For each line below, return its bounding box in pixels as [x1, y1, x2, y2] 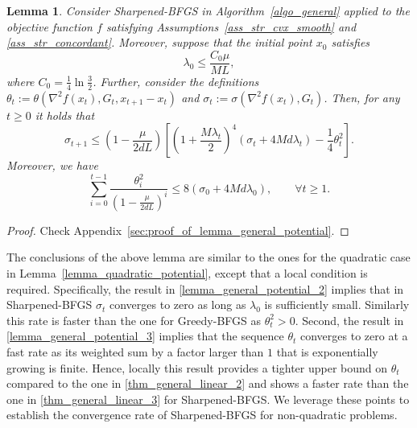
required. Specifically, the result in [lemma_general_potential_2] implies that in [6, 280, 404, 297]
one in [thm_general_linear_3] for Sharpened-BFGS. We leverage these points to [6, 390, 410, 407]
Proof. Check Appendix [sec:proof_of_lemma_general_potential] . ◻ [6, 221, 349, 238]
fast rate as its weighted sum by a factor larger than [6, 343, 264, 360]
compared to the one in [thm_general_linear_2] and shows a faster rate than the [6, 375, 409, 392]
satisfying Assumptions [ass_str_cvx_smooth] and [105, 18, 357, 35]
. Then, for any [324, 88, 400, 105]
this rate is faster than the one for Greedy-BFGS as [6, 311, 262, 328]
